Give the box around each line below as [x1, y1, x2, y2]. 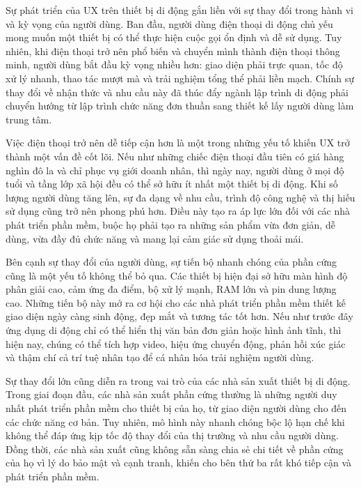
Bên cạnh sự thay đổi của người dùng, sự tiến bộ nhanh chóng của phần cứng [6, 254, 337, 269]
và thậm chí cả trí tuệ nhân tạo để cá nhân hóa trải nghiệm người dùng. [6, 350, 314, 365]
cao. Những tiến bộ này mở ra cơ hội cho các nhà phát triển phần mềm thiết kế [6, 295, 346, 310]
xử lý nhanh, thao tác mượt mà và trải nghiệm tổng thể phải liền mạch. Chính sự [6, 70, 355, 85]
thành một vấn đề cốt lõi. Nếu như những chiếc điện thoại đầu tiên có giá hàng [6, 148, 344, 163]
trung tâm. [6, 112, 52, 126]
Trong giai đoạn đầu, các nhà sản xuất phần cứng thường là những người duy [6, 387, 337, 402]
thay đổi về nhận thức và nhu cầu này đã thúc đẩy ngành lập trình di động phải [6, 84, 348, 99]
